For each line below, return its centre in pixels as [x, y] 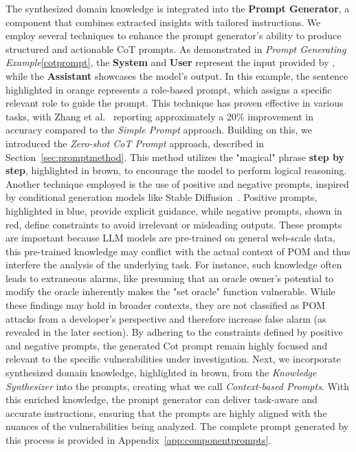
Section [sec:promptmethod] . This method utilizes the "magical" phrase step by [175, 157]
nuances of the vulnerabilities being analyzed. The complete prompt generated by [177, 426]
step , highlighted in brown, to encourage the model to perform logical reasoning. [176, 170]
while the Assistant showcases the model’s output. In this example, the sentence [177, 75]
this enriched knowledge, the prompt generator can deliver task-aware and [162, 399]
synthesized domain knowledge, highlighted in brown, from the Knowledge [161, 373]
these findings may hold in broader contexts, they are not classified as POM [166, 305]
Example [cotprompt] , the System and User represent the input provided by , [170, 62]
